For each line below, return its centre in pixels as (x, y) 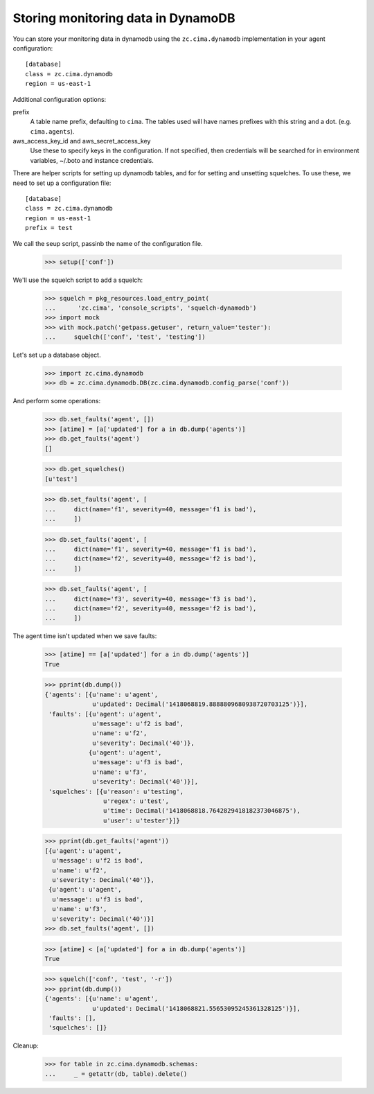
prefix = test (49, 228)
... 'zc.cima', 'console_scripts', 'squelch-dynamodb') (151, 308)
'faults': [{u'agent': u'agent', (105, 714)
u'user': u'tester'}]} (141, 820)
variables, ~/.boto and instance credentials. (92, 160)
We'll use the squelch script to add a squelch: (78, 280)
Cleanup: (26, 1046)
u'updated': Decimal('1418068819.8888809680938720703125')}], (200, 704)
